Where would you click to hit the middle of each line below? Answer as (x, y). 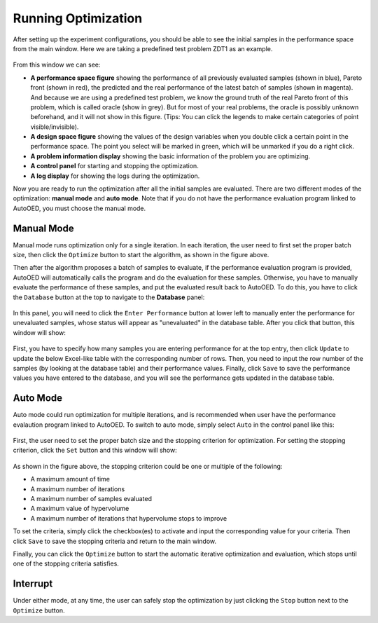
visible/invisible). (55, 127)
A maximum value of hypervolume (80, 509)
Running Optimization (78, 18)
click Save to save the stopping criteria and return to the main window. (115, 541)
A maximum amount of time (70, 479)
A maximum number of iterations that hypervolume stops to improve (129, 518)
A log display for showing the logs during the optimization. (115, 176)
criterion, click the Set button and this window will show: (95, 450)
